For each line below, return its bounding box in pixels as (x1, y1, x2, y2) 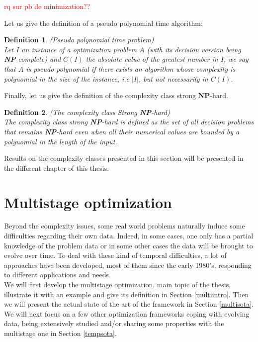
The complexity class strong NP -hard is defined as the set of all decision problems (4, 116, 254, 127)
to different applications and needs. (4, 269, 111, 280)
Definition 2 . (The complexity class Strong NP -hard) (4, 107, 170, 117)
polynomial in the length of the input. (4, 136, 117, 146)
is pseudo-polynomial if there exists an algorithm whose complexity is (26, 63, 236, 74)
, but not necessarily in (138, 73, 208, 84)
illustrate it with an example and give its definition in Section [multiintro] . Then (4, 289, 249, 299)
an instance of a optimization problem (21, 44, 137, 54)
